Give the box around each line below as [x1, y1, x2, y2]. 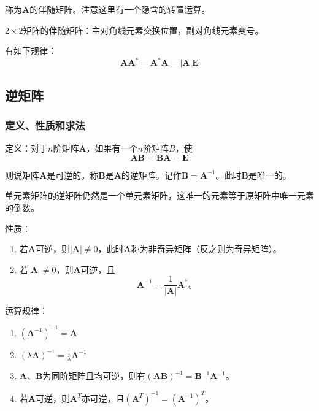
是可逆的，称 [47, 168, 99, 181]
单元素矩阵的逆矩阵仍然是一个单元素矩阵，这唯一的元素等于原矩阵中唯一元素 [5, 189, 314, 202]
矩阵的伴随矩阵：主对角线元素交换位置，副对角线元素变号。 [23, 23, 264, 36]
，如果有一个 [86, 142, 138, 155]
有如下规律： [5, 44, 56, 57]
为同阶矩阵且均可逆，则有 [42, 369, 146, 382]
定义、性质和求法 [5, 117, 85, 133]
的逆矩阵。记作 [121, 168, 182, 181]
